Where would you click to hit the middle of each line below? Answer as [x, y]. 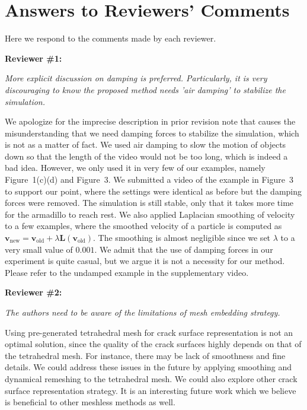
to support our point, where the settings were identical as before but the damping [153, 191]
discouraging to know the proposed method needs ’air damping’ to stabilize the [145, 89]
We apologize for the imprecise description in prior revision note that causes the [150, 121]
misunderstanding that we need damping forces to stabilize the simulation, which [152, 133]
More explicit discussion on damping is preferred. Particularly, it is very [136, 78]
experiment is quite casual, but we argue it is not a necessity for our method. [145, 261]
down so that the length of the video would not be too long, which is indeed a [146, 156]
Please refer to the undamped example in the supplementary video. [127, 272]
